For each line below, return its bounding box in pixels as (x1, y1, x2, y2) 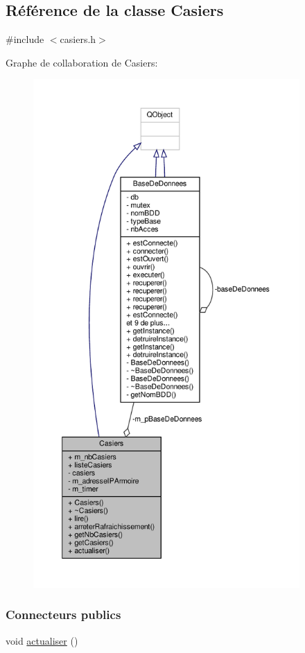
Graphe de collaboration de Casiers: (6, 55, 158, 69)
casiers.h (60, 32, 96, 46)
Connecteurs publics (6, 606, 121, 623)
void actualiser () (6, 633, 78, 647)
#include (6, 32, 44, 46)
